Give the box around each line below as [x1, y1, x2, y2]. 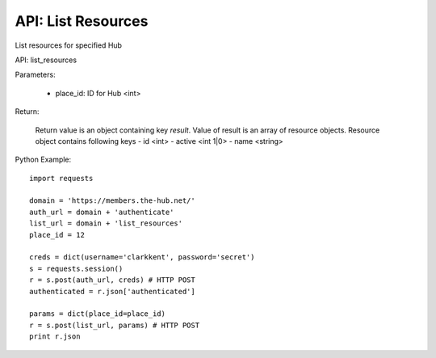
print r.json [29, 332, 81, 341]
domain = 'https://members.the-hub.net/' [29, 196, 195, 205]
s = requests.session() [29, 263, 124, 273]
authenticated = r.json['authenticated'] [29, 287, 195, 296]
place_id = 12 [29, 230, 85, 239]
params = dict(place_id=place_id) [29, 310, 166, 318]
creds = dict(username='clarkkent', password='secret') [29, 253, 255, 262]
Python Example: [15, 154, 72, 165]
